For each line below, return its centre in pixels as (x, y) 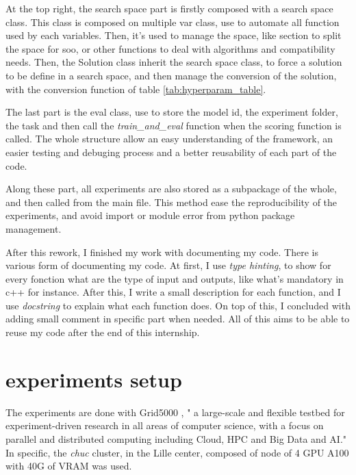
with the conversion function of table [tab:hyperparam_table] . (136, 89)
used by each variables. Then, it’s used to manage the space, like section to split (174, 35)
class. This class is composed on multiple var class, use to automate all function (173, 22)
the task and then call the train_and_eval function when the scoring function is (174, 125)
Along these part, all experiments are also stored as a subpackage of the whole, (171, 189)
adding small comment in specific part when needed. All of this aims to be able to (178, 319)
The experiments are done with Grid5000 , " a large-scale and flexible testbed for (175, 412)
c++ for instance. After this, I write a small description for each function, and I (173, 292)
